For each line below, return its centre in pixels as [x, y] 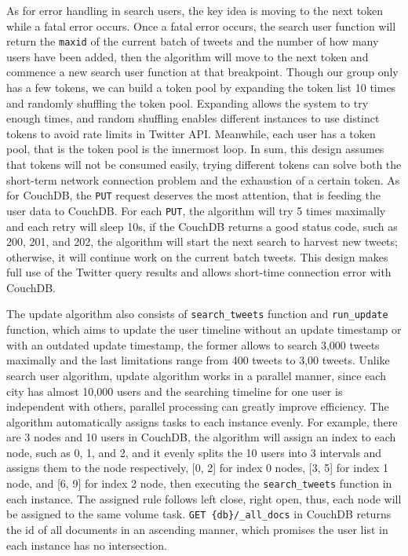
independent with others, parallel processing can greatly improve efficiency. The [198, 406]
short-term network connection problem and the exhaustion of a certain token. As [203, 179]
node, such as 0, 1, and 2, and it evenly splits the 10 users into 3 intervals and [194, 452]
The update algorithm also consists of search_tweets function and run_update [197, 314]
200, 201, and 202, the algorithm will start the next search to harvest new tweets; [202, 241]
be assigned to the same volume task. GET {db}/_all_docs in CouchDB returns [199, 514]
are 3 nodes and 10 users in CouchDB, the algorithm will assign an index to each [201, 437]
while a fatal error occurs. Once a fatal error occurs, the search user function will [201, 26]
